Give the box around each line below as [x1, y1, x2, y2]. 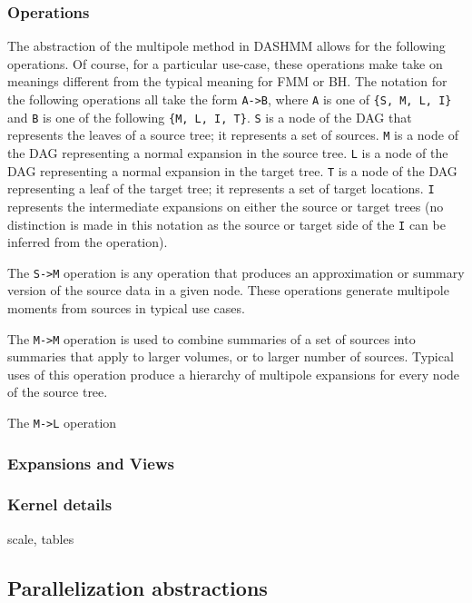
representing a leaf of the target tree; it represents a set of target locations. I [7, 179, 435, 198]
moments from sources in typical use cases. [7, 299, 245, 318]
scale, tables [7, 529, 74, 548]
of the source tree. [7, 382, 108, 401]
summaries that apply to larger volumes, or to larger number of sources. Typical [7, 347, 454, 366]
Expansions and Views [7, 451, 174, 474]
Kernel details [7, 493, 113, 516]
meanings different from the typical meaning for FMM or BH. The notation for [7, 72, 447, 91]
